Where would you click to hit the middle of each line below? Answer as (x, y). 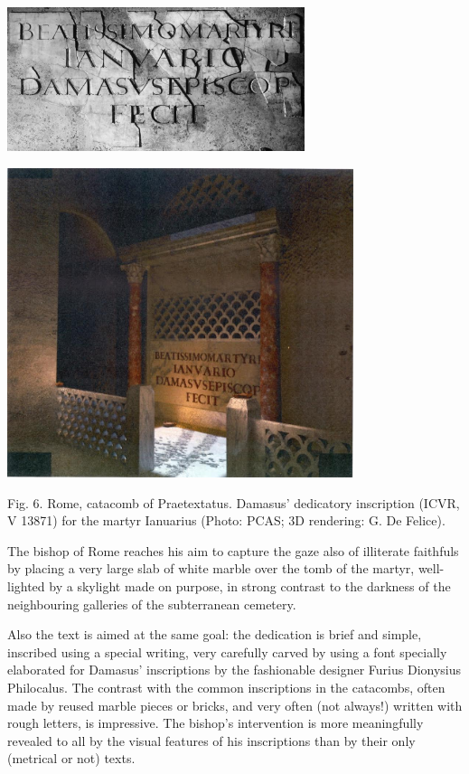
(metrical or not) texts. (71, 758)
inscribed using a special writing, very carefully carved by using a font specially (227, 651)
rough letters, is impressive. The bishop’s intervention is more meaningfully (216, 723)
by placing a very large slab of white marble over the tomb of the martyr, (211, 568)
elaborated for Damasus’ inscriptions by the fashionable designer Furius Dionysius (234, 670)
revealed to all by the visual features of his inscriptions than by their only (211, 740)
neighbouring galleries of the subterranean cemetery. (152, 604)
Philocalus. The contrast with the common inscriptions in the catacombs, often (226, 688)
